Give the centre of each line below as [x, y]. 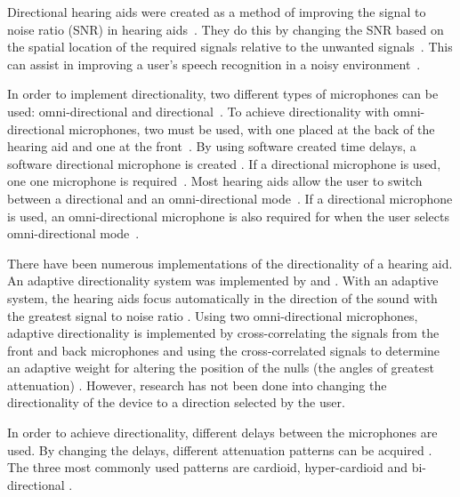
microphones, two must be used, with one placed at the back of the [252, 128]
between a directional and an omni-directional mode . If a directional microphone [230, 198]
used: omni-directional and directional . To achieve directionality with [198, 111]
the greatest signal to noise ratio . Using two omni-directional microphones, [213, 315]
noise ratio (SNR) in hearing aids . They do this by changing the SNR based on [226, 29]
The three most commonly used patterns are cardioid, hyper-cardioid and [208, 467]
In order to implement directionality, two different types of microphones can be [223, 94]
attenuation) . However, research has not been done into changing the [197, 385]
